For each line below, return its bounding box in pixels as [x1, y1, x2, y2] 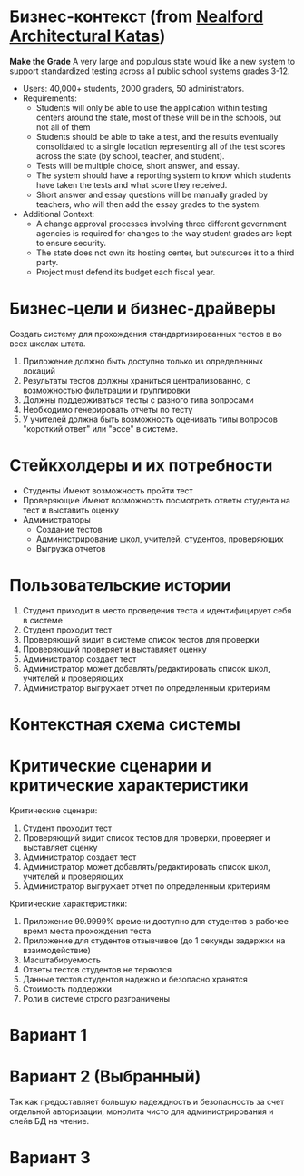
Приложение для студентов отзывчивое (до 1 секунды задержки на [22, 934, 286, 946]
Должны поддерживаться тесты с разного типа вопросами [22, 394, 254, 405]
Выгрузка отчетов [35, 543, 106, 553]
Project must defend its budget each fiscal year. [35, 266, 216, 277]
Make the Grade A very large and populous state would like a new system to [9, 55, 296, 66]
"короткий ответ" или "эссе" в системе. [22, 423, 179, 434]
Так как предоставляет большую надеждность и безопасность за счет [9, 1097, 285, 1107]
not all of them [35, 121, 91, 133]
